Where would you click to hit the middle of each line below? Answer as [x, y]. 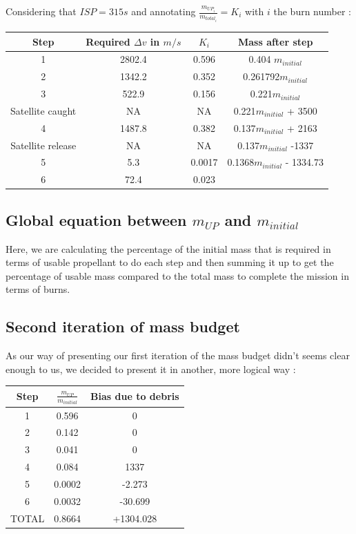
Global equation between [96, 219]
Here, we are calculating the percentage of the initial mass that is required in [168, 248]
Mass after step [275, 41]
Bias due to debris [135, 396]
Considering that [41, 11]
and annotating [164, 11]
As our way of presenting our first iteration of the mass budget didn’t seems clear [178, 355]
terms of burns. [38, 289]
